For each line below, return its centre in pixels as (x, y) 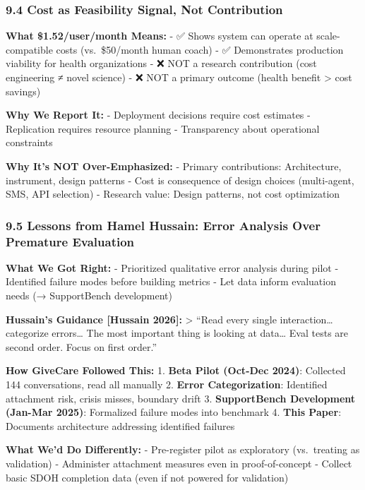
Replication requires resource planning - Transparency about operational (163, 128)
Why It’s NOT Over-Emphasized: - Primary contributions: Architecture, (174, 166)
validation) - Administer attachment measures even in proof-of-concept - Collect (179, 464)
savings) (23, 91)
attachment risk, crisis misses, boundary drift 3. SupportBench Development (181, 398)
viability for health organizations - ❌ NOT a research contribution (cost (161, 63)
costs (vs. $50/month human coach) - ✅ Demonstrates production (200, 49)
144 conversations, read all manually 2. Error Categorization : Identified (167, 384)
